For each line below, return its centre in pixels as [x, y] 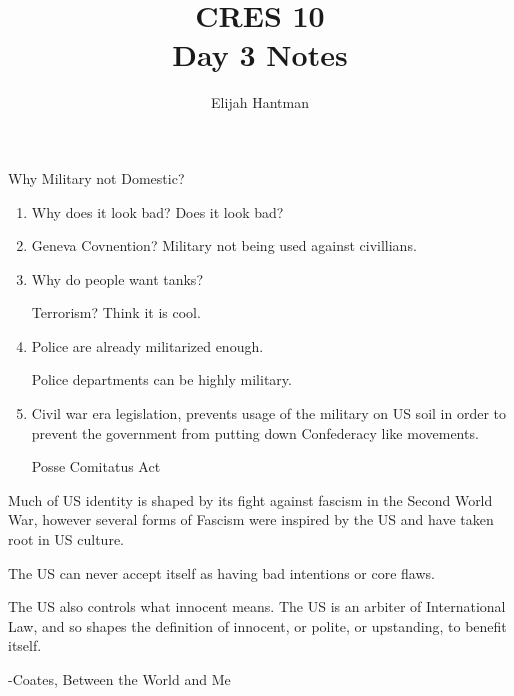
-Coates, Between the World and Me [119, 679]
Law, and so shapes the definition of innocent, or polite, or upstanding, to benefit [257, 625]
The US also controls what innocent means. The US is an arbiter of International [257, 606]
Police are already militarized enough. [147, 345]
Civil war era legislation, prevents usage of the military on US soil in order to [269, 413]
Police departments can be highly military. [161, 379]
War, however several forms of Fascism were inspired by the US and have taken [251, 519]
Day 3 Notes [260, 54]
